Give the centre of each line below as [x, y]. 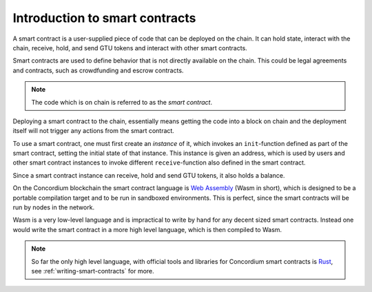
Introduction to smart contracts [104, 18]
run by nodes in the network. [54, 207]
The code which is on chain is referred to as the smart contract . [122, 102]
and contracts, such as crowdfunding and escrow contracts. [98, 70]
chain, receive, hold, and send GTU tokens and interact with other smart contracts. [130, 48]
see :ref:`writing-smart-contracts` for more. [93, 271]
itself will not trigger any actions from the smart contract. [94, 131]
